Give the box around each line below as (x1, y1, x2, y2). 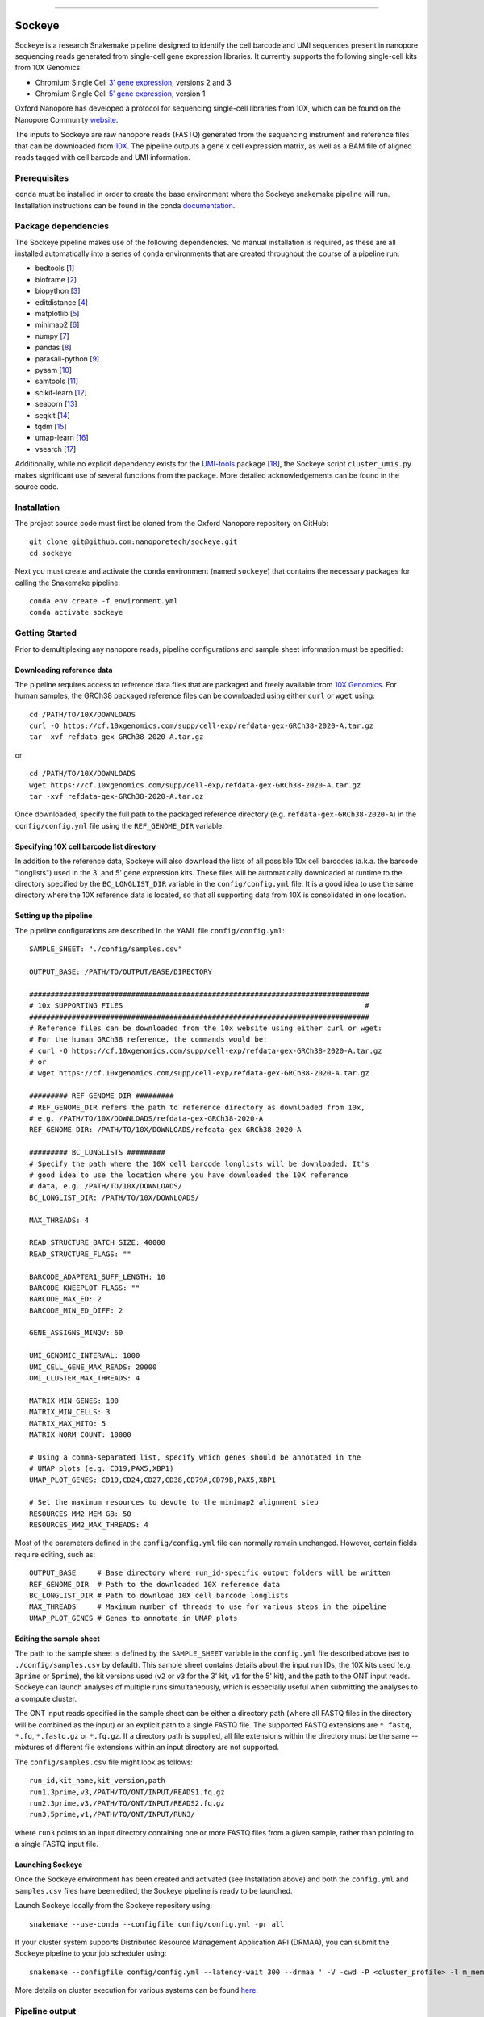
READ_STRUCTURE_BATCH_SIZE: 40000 (29, 1238, 165, 1247)
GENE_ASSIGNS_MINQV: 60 (29, 1328, 123, 1338)
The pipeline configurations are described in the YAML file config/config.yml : (15, 925, 286, 935)
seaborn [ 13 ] (35, 399, 77, 409)
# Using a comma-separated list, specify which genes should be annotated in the (29, 1452, 361, 1462)
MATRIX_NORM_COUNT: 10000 (29, 1430, 132, 1439)
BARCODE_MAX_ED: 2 (29, 1295, 102, 1304)
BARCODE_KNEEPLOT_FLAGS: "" (29, 1283, 140, 1292)
